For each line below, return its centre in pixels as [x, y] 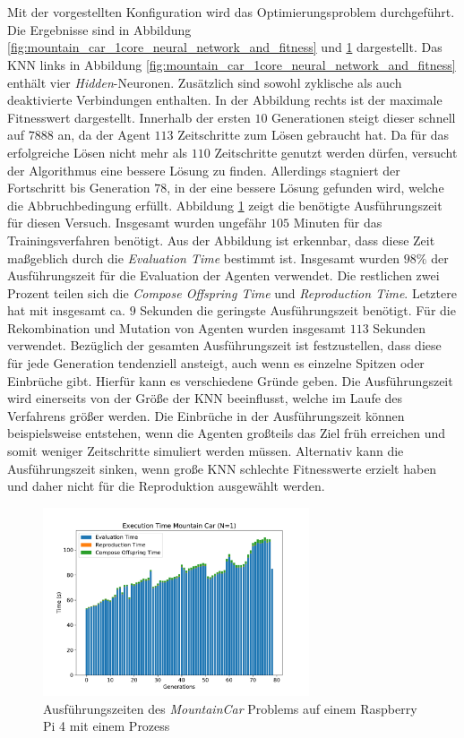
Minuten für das [338, 223]
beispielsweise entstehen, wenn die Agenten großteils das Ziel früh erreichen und [227, 433]
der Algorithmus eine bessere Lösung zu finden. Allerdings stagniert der [204, 170]
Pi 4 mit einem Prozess [107, 726]
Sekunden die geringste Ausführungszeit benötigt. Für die [298, 310]
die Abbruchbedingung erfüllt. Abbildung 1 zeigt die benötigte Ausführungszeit [225, 205]
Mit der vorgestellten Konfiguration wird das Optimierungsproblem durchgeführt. [231, 12]
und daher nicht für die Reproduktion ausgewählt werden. [166, 486]
